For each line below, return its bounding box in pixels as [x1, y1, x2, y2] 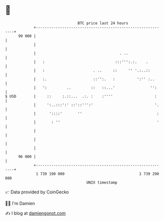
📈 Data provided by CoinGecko [5, 189, 69, 195]
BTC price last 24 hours [78, 21, 129, 26]
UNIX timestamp [86, 180, 118, 185]
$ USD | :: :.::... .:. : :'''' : [5, 94, 157, 99]
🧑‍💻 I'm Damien [5, 200, 35, 206]
